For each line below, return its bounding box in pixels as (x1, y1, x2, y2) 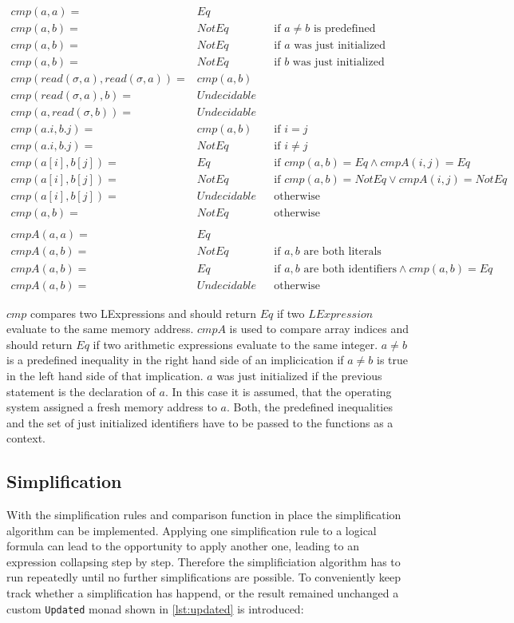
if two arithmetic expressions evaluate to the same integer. (93, 335, 378, 352)
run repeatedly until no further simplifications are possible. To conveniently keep (6, 569, 401, 585)
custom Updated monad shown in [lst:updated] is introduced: (6, 600, 304, 617)
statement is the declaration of (6, 383, 156, 399)
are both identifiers (303, 263, 397, 275)
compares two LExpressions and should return (30, 304, 256, 321)
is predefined (313, 23, 376, 35)
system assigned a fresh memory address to (6, 399, 217, 415)
